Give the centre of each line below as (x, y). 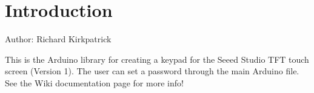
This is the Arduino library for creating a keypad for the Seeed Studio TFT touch (157, 59)
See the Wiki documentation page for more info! (94, 82)
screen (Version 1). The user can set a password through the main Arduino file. (152, 71)
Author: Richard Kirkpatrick (58, 39)
